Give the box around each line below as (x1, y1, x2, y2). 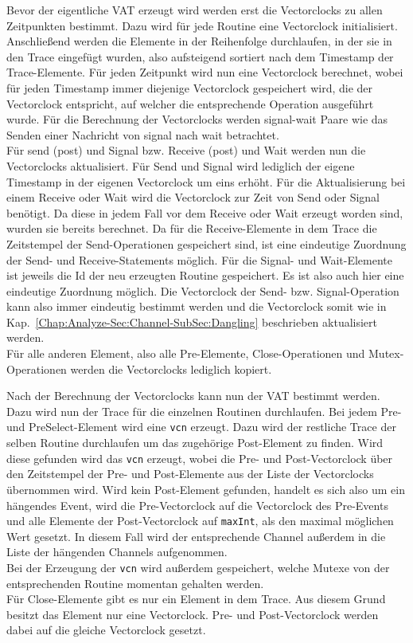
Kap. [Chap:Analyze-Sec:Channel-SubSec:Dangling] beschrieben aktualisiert (6, 313, 378, 330)
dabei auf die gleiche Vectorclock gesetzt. (6, 621, 206, 638)
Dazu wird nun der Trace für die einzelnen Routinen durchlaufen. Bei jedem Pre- (6, 402, 402, 419)
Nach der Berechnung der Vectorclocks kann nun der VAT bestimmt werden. (6, 387, 380, 404)
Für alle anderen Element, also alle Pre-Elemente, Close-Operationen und (6, 345, 365, 362)
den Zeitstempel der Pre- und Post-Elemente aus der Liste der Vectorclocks (6, 465, 374, 482)
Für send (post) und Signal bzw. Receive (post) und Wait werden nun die (6, 142, 366, 159)
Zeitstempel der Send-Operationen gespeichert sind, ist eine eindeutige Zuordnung (6, 235, 407, 252)
